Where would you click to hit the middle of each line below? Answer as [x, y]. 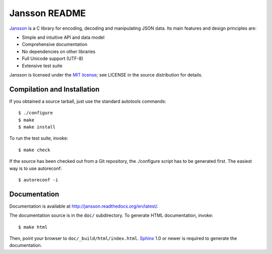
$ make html [33, 227]
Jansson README [48, 13]
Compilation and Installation [54, 89]
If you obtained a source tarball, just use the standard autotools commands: [88, 101]
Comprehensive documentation [55, 44]
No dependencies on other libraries [59, 51]
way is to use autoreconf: [36, 168]
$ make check [34, 150]
